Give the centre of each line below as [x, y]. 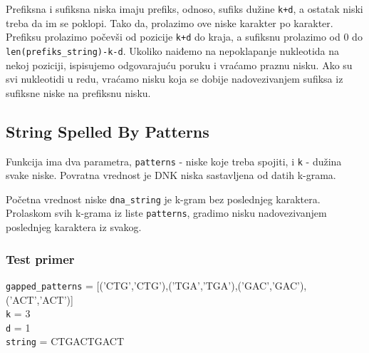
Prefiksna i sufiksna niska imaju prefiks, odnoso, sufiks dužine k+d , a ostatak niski [184, 9]
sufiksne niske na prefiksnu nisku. [78, 92]
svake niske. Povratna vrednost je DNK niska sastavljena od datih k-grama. [171, 175]
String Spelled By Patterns [108, 131]
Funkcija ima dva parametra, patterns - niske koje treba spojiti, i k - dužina [174, 161]
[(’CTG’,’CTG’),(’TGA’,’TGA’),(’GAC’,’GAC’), [202, 285]
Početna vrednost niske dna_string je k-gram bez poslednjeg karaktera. [163, 199]
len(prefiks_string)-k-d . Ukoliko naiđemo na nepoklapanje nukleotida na [173, 50]
